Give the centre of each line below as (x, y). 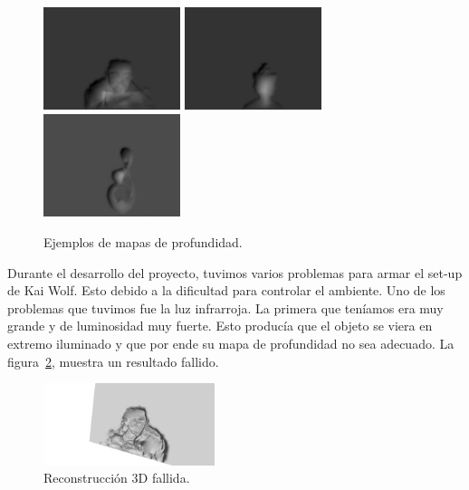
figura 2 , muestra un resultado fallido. (113, 361)
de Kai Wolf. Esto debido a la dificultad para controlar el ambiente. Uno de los (226, 290)
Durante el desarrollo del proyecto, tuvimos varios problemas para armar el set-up (235, 272)
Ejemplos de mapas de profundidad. (143, 241)
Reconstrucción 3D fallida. (117, 478)
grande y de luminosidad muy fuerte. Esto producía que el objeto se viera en (220, 326)
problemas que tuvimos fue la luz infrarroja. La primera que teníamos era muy (225, 307)
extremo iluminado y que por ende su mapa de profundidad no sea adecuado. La (231, 343)
